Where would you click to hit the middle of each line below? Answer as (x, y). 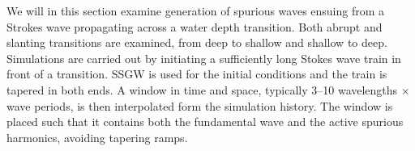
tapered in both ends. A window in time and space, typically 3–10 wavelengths (202, 89)
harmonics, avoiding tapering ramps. (97, 137)
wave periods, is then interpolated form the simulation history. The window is (200, 105)
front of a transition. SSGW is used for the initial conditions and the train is (197, 74)
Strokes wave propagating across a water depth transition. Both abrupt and (195, 26)
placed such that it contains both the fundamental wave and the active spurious (205, 122)
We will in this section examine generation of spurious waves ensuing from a (196, 10)
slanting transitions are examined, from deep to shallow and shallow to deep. (197, 42)
